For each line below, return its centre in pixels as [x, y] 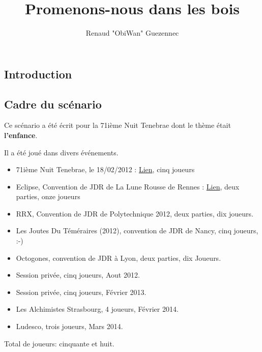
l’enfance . [21, 135]
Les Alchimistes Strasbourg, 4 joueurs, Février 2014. [97, 309]
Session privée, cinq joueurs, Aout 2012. [78, 275]
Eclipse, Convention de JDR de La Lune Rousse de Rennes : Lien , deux [128, 186]
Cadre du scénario [53, 104]
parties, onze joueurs [48, 196]
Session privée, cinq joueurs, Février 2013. [81, 292]
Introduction [38, 74]
